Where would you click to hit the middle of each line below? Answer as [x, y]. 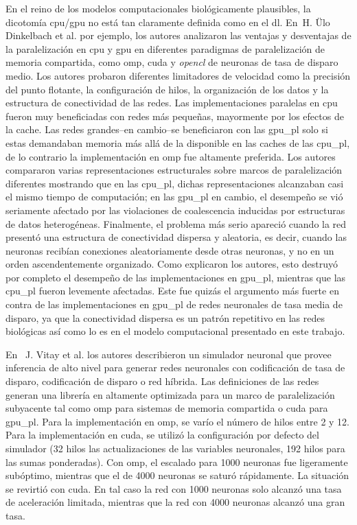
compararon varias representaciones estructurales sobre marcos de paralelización [174, 170]
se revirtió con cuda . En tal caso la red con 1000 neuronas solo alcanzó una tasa [174, 488]
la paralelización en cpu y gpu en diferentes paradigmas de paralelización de [165, 48]
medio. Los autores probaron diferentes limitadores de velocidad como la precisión [178, 75]
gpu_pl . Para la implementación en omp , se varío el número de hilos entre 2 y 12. [177, 421]
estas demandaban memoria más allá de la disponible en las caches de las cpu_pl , [178, 142]
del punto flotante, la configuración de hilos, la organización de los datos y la [167, 89]
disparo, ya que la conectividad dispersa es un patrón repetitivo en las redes [165, 317]
